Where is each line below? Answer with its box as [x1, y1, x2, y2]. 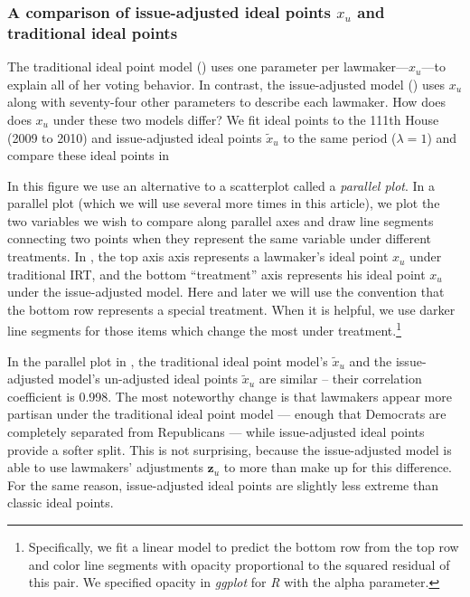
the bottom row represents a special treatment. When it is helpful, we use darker [7, 299, 456, 318]
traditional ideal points [7, 21, 178, 43]
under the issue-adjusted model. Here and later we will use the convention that [7, 282, 445, 301]
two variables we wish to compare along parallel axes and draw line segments [7, 211, 434, 230]
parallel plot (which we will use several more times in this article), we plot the [7, 194, 440, 213]
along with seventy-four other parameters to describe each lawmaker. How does [7, 92, 446, 111]
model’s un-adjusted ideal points [58, 369, 239, 388]
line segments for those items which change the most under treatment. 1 [7, 318, 402, 340]
